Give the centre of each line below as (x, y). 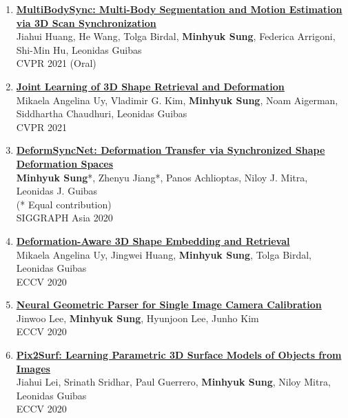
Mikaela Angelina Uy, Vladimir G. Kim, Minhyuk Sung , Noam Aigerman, (177, 100)
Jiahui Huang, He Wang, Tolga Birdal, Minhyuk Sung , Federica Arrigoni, (176, 36)
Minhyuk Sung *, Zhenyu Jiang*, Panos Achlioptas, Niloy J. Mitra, (162, 177)
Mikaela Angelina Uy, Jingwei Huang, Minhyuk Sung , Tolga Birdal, (164, 254)
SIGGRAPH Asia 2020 (64, 218)
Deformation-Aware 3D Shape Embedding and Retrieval (153, 240)
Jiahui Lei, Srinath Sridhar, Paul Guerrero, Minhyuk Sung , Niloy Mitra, (173, 382)
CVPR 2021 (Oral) (56, 63)
